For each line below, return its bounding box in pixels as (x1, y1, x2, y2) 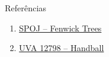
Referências (5, 2, 47, 14)
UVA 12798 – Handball (19, 42, 104, 54)
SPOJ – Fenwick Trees (19, 21, 102, 34)
